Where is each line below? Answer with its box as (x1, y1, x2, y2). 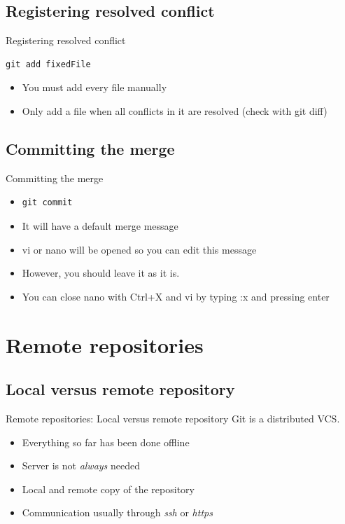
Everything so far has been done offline (22, 434, 190, 449)
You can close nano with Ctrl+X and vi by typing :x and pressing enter (22, 289, 330, 303)
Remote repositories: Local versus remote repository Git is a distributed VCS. (6, 411, 340, 425)
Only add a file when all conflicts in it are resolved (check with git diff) (22, 103, 328, 118)
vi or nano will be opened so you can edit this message (22, 242, 257, 256)
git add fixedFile (6, 59, 91, 69)
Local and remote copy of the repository (22, 481, 195, 496)
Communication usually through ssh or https (22, 505, 213, 520)
